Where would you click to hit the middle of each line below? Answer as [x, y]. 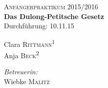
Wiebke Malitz [27, 81]
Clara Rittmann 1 [30, 43]
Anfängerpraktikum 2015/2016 [51, 7]
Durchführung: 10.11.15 [39, 26]
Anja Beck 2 [22, 55]
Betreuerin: [21, 72]
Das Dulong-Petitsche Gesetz [54, 16]
